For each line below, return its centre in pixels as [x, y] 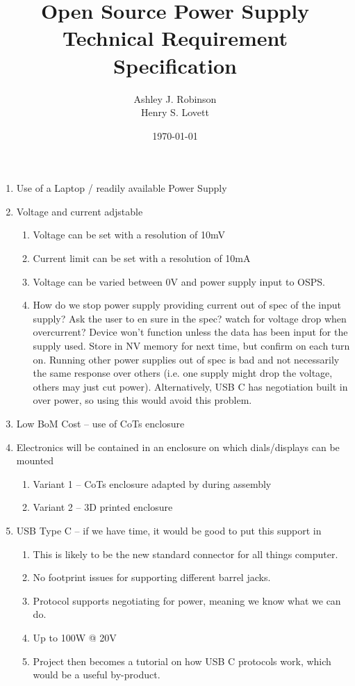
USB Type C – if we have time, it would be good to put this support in [169, 530]
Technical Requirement [175, 38]
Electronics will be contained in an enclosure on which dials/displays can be [178, 447]
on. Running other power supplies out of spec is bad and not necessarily [186, 359]
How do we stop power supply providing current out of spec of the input [187, 305]
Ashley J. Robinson [175, 98]
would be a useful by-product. [97, 675]
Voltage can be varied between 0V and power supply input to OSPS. [179, 281]
